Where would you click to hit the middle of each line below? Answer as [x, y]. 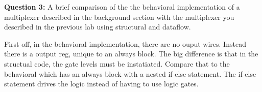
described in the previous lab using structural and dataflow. [98, 27]
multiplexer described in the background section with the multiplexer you [119, 17]
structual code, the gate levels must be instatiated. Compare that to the [117, 63]
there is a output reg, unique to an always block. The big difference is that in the [131, 54]
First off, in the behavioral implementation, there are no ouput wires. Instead [125, 43]
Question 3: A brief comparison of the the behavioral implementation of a [122, 7]
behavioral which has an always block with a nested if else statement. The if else [130, 73]
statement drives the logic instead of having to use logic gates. [101, 84]
